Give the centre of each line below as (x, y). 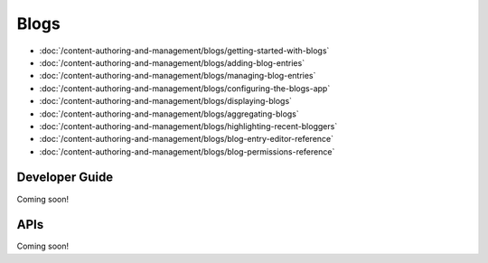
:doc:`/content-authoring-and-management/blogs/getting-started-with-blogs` (184, 51)
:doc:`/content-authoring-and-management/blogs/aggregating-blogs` (169, 114)
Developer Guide (65, 178)
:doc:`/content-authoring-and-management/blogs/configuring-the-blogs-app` (185, 88)
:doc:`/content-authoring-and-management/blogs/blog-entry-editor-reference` (187, 139)
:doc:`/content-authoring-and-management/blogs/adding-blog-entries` (172, 62)
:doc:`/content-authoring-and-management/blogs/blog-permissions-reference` (187, 151)
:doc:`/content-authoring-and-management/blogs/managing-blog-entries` (178, 76)
